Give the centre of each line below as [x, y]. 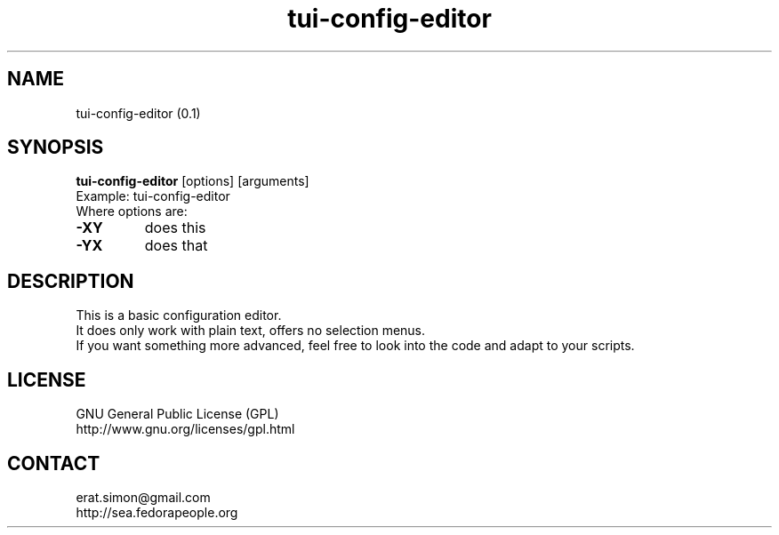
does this [175, 228]
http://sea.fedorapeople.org [157, 512]
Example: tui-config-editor [153, 196]
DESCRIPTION [71, 281]
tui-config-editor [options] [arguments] [193, 181]
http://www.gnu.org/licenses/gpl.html [185, 429]
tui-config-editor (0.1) [138, 113]
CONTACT [54, 463]
